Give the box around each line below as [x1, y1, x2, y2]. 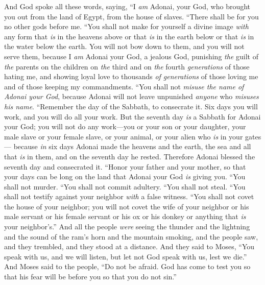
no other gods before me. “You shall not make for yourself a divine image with [4, 21, 249, 32]
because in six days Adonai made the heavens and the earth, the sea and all [13, 141, 251, 152]
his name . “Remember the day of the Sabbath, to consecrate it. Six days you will [4, 101, 258, 111]
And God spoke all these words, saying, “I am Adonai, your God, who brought [4, 1, 251, 11]
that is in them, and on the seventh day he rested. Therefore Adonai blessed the [4, 151, 255, 161]
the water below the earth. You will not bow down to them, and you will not [4, 41, 245, 52]
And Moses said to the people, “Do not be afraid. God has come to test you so [4, 261, 251, 272]
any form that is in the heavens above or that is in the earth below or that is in [4, 31, 254, 41]
